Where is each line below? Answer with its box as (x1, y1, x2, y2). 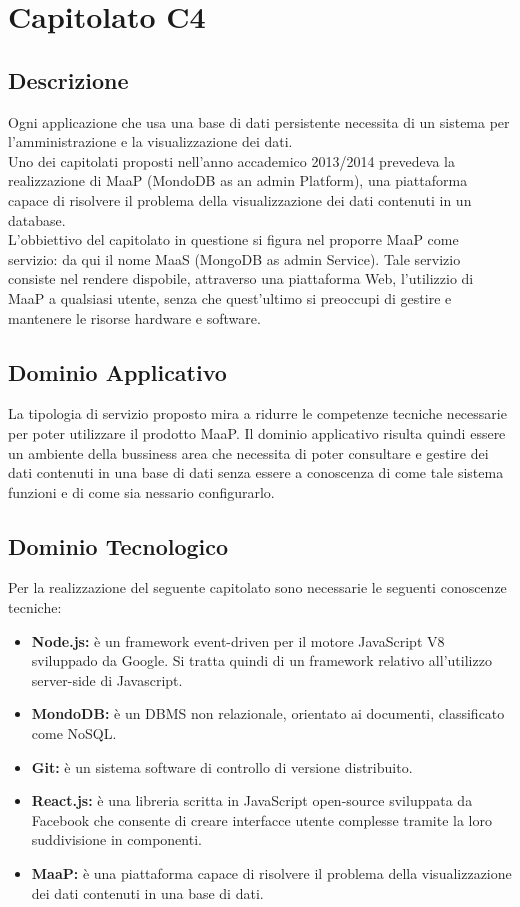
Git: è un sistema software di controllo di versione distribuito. (31, 756, 413, 777)
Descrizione (8, 64, 129, 95)
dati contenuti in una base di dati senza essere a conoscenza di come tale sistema (8, 462, 504, 483)
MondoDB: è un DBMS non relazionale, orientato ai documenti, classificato (31, 703, 505, 724)
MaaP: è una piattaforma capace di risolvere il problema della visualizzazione (31, 863, 512, 884)
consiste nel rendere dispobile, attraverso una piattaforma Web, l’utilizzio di (8, 268, 474, 289)
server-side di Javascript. (31, 669, 183, 690)
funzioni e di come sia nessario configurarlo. (8, 481, 275, 502)
